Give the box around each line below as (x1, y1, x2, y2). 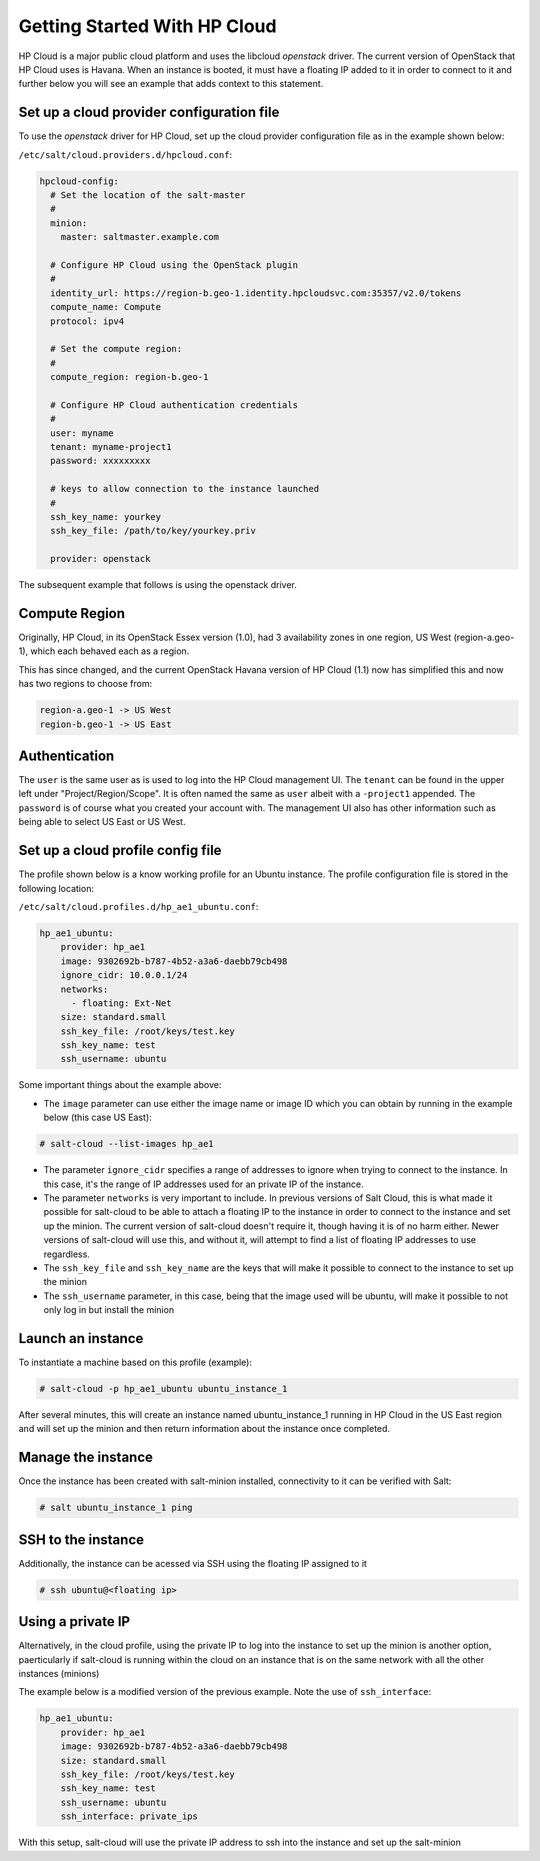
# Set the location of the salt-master (50, 190, 246, 200)
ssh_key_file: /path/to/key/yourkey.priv (50, 525, 257, 537)
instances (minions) (18, 1668, 100, 1680)
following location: (18, 882, 95, 894)
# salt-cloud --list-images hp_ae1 (39, 1138, 214, 1150)
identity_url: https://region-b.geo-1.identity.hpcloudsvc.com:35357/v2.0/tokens (50, 287, 462, 299)
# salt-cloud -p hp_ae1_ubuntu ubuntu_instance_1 (39, 1383, 288, 1394)
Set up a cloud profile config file (18, 842, 222, 859)
